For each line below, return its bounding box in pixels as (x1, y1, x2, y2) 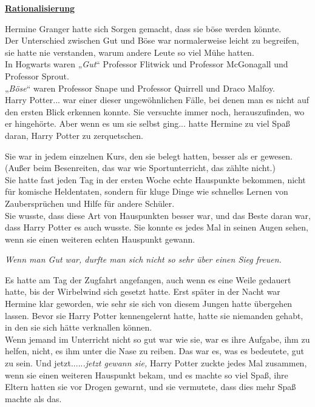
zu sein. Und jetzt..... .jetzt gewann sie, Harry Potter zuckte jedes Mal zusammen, (5, 357, 307, 369)
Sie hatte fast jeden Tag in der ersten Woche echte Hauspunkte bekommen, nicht (5, 173, 306, 186)
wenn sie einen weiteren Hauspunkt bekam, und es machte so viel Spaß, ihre (5, 368, 288, 381)
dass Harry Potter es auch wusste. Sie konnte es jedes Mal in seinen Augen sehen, (5, 221, 308, 234)
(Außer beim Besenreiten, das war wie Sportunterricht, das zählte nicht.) (5, 161, 276, 174)
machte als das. (5, 392, 62, 405)
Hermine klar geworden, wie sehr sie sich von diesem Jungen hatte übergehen (5, 297, 293, 310)
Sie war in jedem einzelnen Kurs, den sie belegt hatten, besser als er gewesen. (5, 149, 293, 162)
